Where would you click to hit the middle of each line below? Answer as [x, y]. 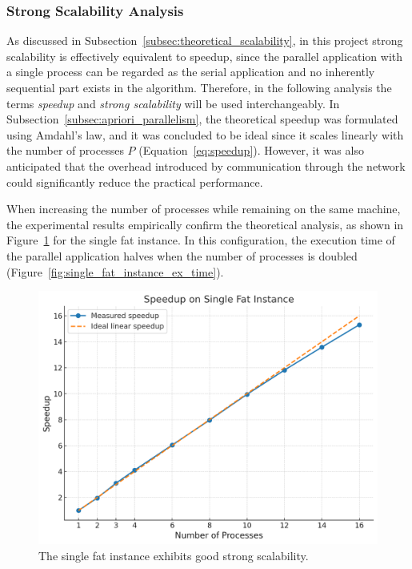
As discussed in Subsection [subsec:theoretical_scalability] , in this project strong [205, 40]
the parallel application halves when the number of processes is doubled [182, 255]
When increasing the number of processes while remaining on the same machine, [204, 209]
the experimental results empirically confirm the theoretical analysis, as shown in [205, 224]
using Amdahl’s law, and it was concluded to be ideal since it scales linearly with [205, 134]
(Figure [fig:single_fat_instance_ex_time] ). [115, 271]
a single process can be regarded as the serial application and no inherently [191, 72]
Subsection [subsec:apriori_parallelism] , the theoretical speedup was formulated [202, 119]
